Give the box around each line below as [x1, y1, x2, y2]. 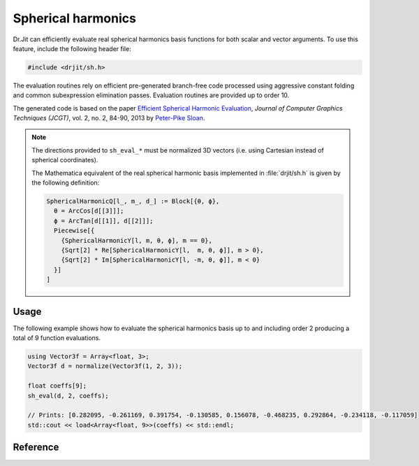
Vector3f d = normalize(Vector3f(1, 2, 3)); [27, 362, 183, 370]
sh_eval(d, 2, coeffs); [27, 392, 110, 400]
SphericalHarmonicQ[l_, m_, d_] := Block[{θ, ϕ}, [46, 197, 220, 206]
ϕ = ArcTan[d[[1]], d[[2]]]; [53, 217, 154, 225]
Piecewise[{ [53, 227, 95, 234]
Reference [13, 442, 59, 453]
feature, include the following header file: [13, 44, 132, 52]
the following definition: [31, 178, 100, 187]
